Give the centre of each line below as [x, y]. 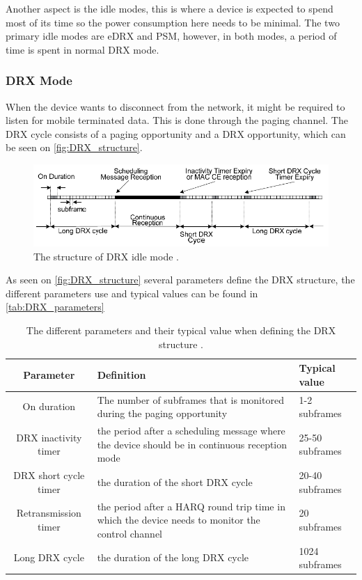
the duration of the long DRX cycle [173, 557]
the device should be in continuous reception [192, 444]
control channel [130, 533]
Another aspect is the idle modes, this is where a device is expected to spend [170, 8]
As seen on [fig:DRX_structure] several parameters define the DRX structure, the [180, 280]
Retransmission [49, 513]
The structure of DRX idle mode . [106, 256]
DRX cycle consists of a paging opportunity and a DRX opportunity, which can [176, 133]
